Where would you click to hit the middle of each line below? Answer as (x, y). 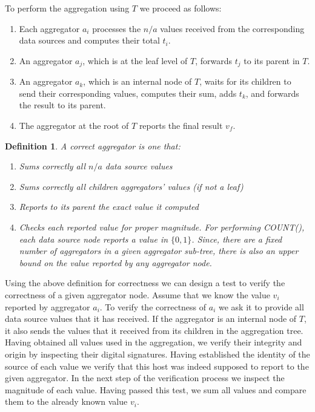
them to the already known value (66, 401)
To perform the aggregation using (67, 8)
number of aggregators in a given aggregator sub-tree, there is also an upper (159, 251)
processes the (117, 28)
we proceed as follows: (181, 8)
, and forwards (272, 93)
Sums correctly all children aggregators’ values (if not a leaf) (131, 186)
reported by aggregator (48, 306)
